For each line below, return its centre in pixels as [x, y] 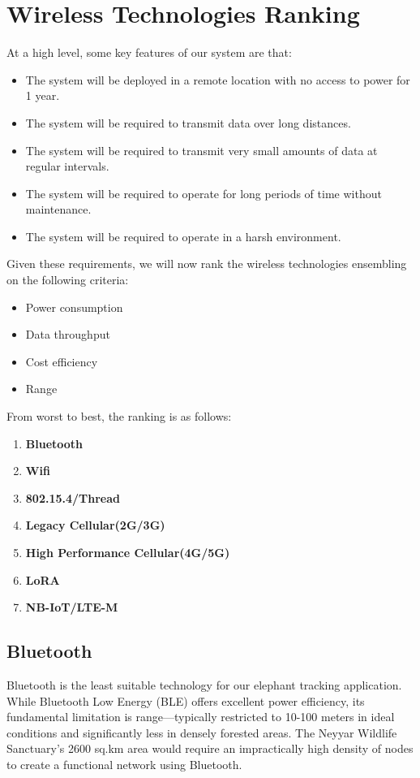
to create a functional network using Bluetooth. [124, 764]
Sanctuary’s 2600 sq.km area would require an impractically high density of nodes [210, 748]
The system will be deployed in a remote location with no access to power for [218, 79]
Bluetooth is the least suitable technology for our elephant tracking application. [204, 684]
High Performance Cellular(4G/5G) [128, 552]
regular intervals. [67, 166]
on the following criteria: [68, 280]
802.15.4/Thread [73, 497]
